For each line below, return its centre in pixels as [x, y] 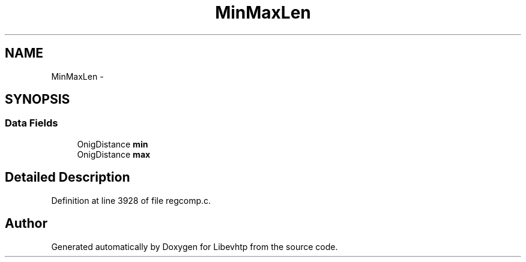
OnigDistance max [114, 154]
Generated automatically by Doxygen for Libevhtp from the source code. [195, 246]
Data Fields [32, 123]
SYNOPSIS [38, 100]
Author [26, 224]
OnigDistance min [113, 144]
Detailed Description [68, 177]
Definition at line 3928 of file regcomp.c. [131, 200]
